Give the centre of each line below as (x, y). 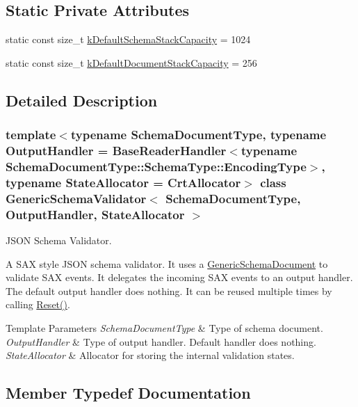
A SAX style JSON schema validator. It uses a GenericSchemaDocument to (167, 263)
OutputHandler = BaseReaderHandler (116, 151)
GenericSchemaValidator (76, 198)
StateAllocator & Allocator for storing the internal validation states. (150, 355)
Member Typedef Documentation (128, 393)
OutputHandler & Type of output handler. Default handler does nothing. (161, 341)
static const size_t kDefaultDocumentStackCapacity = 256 (131, 62)
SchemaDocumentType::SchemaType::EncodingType (156, 166)
